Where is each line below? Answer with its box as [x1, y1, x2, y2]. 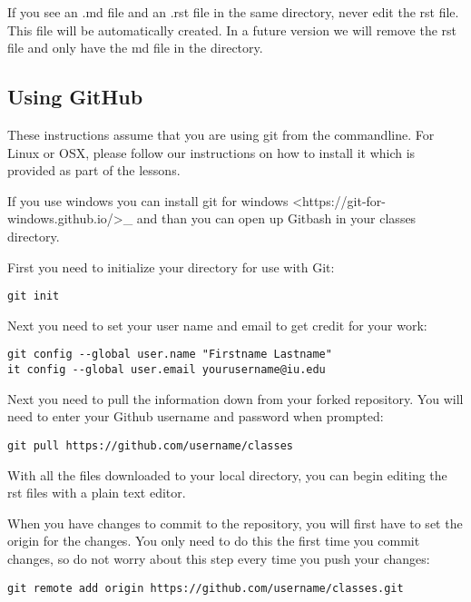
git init [7, 290, 60, 303]
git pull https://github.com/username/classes [7, 439, 293, 452]
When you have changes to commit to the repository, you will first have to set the [7, 513, 463, 532]
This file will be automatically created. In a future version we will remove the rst [7, 20, 457, 39]
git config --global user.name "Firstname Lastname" [7, 348, 332, 361]
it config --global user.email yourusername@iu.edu [7, 363, 326, 377]
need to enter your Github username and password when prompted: [7, 407, 384, 426]
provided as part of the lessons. [7, 161, 181, 180]
